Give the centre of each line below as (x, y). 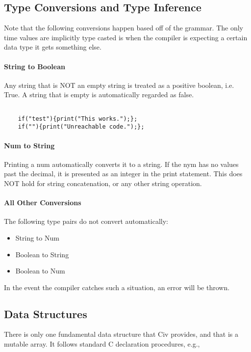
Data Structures (46, 313)
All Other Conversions (43, 203)
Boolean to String (42, 254)
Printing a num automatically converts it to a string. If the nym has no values (121, 164)
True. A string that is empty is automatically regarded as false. (99, 95)
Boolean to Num (40, 271)
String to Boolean (35, 66)
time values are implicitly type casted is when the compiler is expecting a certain (126, 37)
